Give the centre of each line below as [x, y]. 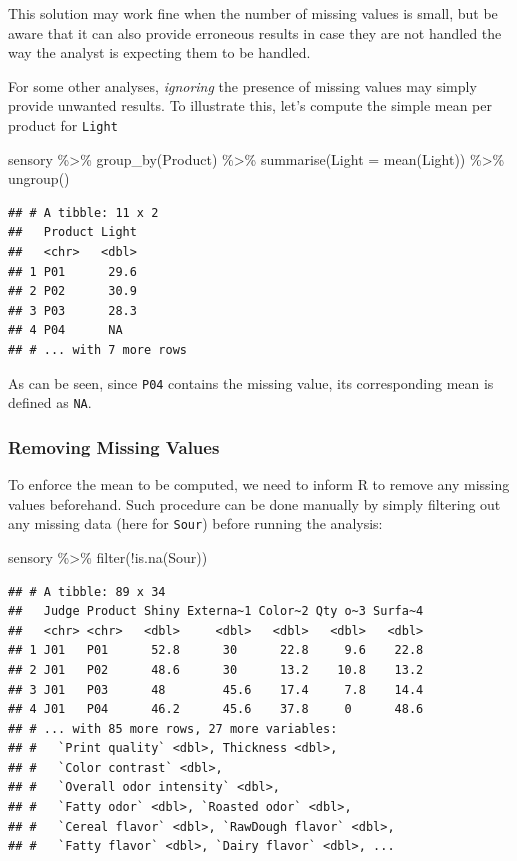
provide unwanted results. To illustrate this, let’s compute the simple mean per [250, 105]
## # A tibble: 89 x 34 [87, 591]
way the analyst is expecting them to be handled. [159, 52]
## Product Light [72, 232]
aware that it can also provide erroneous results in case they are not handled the [255, 32]
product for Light [63, 124]
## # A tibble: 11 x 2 [83, 212]
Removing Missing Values [114, 446]
